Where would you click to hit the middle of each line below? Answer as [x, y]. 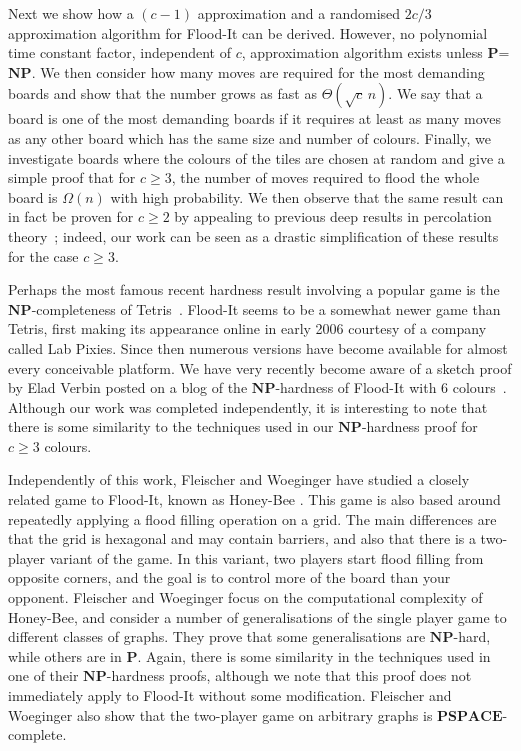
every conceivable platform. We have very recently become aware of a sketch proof [260, 367]
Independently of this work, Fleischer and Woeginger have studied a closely [239, 479]
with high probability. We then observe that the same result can [307, 196]
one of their [43, 675]
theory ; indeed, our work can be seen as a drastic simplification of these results [253, 235]
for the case [43, 255]
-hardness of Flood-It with [356, 387]
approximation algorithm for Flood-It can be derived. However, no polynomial [248, 32]
